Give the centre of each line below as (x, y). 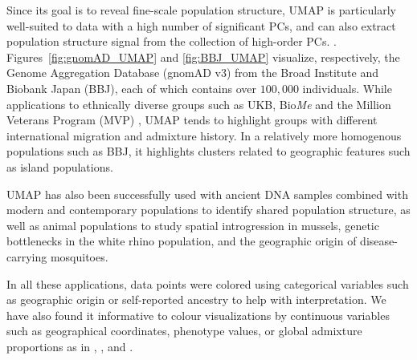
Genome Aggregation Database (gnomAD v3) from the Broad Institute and (192, 73)
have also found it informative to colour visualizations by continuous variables (198, 315)
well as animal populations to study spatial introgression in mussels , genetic (193, 225)
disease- (379, 241)
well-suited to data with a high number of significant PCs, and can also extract (201, 25)
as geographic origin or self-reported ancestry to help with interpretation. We (196, 299)
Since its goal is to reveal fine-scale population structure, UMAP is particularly (201, 10)
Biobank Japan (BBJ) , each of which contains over (132, 88)
